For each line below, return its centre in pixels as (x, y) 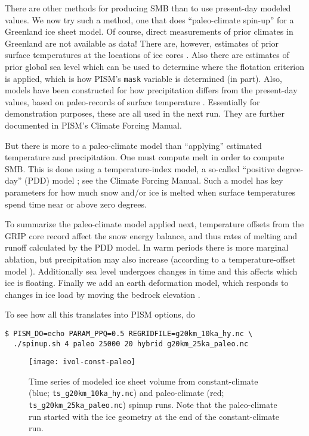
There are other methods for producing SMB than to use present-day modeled (148, 8)
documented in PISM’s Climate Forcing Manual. (93, 125)
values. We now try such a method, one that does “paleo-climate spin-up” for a (149, 19)
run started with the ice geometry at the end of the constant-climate (154, 416)
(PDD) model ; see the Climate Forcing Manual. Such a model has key (154, 180)
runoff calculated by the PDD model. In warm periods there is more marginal (147, 247)
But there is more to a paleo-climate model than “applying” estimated (133, 145)
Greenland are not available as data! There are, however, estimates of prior (142, 43)
